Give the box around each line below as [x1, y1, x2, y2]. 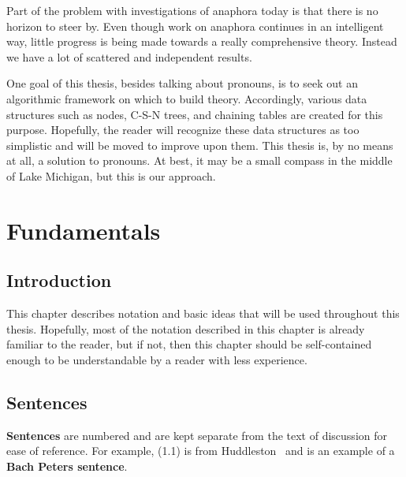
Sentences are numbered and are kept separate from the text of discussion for [6, 427, 387, 443]
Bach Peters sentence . [6, 457, 128, 474]
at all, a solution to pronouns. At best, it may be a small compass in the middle [6, 152, 393, 169]
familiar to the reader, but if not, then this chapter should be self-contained [6, 336, 372, 352]
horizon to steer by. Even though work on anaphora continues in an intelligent [6, 17, 384, 34]
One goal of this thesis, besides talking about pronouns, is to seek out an [6, 75, 358, 91]
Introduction [6, 268, 112, 293]
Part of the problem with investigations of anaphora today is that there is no [6, 2, 378, 18]
